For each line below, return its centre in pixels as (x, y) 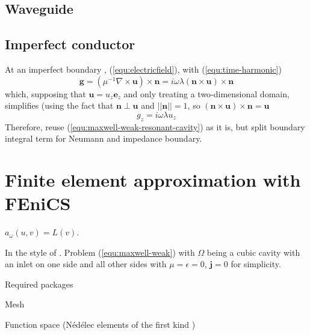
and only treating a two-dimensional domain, (206, 93)
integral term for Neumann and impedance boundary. (104, 138)
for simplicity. (256, 264)
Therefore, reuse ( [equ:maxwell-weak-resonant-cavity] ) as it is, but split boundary (155, 126)
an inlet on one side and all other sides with (86, 264)
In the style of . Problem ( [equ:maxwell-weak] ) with (100, 252)
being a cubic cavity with (253, 252)
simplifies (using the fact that (59, 105)
